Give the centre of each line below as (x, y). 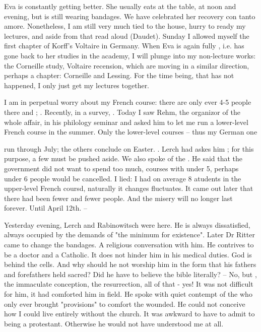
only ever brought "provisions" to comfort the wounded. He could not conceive (125, 304)
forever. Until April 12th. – (46, 208)
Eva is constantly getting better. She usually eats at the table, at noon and (120, 6)
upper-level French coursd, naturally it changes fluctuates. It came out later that (129, 188)
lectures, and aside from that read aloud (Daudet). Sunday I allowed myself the (127, 36)
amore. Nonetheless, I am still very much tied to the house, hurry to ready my (125, 26)
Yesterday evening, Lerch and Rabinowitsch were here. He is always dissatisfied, (127, 224)
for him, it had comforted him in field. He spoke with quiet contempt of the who (128, 294)
